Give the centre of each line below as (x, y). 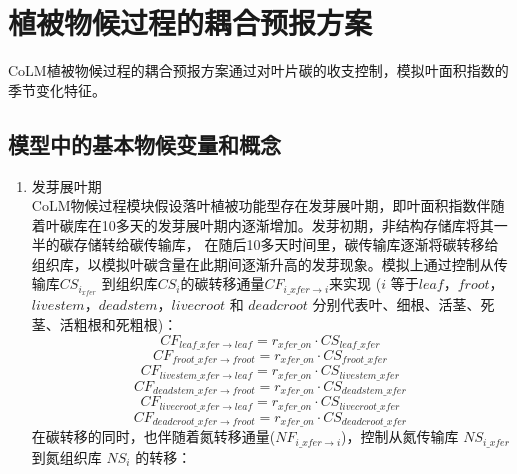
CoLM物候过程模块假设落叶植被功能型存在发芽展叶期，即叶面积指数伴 (261, 205)
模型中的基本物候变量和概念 (144, 143)
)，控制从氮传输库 (400, 436)
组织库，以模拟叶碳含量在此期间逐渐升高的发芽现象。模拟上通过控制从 (262, 263)
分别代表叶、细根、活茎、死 (403, 304)
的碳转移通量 (222, 283)
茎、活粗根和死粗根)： (104, 323)
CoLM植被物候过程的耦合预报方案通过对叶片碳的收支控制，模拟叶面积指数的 (258, 70)
